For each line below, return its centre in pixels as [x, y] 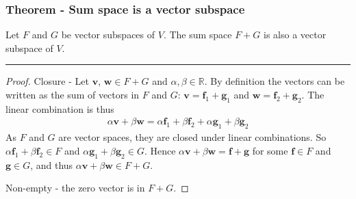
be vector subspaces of [108, 35]
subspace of [29, 48]
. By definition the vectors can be [275, 81]
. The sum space [198, 35]
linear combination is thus [60, 108]
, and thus [52, 164]
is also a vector [295, 35]
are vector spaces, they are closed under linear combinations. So [192, 137]
